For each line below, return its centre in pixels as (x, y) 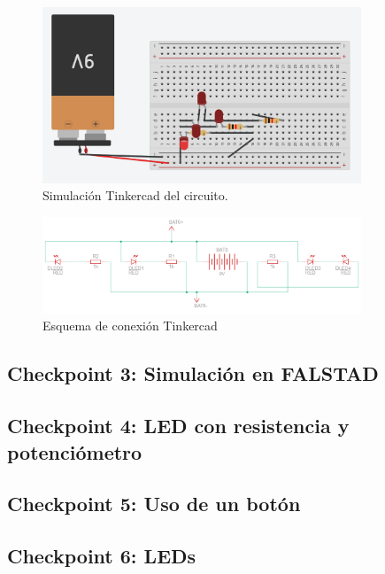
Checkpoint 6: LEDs (102, 556)
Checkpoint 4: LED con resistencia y (178, 426)
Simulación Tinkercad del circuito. (135, 195)
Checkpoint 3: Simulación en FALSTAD (193, 373)
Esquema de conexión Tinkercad (130, 326)
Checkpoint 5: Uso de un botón (154, 504)
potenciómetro (75, 451)
